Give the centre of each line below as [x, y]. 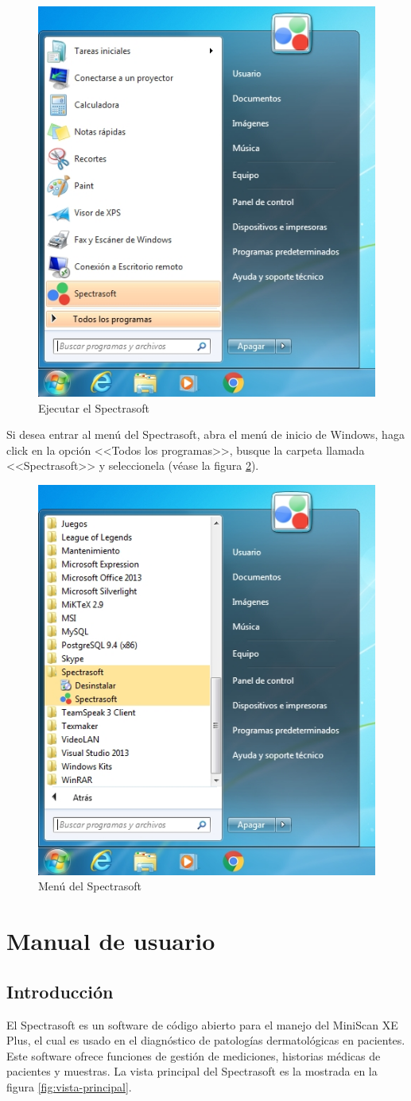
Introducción [60, 991]
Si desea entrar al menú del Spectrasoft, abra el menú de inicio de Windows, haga [205, 434]
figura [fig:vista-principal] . [69, 1086]
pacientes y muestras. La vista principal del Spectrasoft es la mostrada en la [192, 1071]
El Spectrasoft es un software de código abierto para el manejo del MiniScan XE [202, 1024]
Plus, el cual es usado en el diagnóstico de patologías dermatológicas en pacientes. [206, 1040]
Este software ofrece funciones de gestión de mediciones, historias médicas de [194, 1055]
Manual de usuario [111, 941]
